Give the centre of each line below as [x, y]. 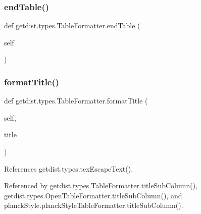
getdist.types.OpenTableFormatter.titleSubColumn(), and [93, 195]
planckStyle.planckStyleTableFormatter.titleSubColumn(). [94, 205]
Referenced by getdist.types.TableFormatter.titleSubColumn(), [101, 185]
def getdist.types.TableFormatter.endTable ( [72, 25]
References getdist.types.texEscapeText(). [69, 168]
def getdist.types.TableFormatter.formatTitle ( [76, 101]
